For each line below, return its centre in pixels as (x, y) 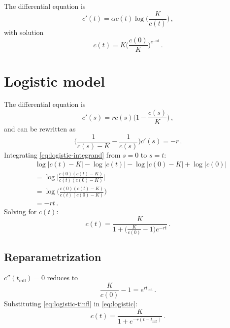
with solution (24, 32)
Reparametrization (53, 257)
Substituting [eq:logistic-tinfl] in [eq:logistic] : (71, 303)
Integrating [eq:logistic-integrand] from (62, 154)
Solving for (20, 211)
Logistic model (55, 81)
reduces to (63, 278)
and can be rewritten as (40, 129)
